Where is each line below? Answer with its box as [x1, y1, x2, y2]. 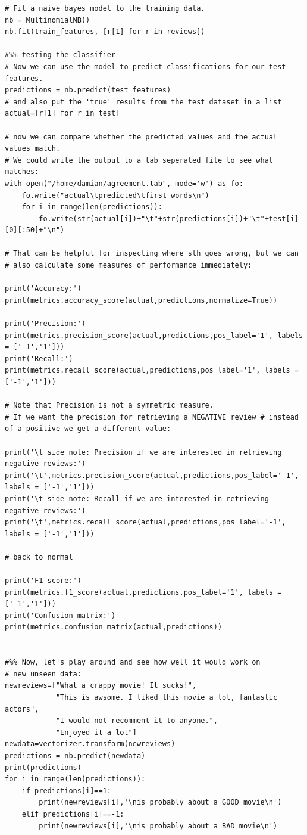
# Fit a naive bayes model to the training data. [5, 4, 205, 13]
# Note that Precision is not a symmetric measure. [5, 401, 214, 410]
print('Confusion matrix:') [5, 611, 116, 620]
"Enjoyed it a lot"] [55, 728, 137, 737]
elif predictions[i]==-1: [21, 809, 124, 818]
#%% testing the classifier [5, 51, 116, 60]
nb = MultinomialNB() [5, 15, 90, 24]
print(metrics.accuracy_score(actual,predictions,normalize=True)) [5, 296, 278, 305]
